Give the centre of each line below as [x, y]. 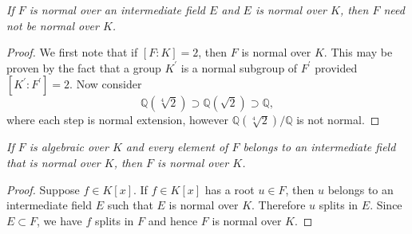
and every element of [177, 147]
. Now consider [106, 84]
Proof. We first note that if [72, 52]
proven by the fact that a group [84, 67]
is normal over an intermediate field [117, 10]
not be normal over [53, 25]
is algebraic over [69, 147]
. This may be [358, 52]
